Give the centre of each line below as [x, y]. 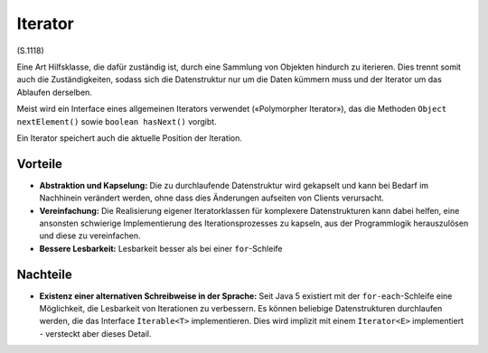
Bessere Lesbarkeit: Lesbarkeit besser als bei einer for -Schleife [161, 248]
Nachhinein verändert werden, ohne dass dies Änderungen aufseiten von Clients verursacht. [211, 198]
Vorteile [40, 164]
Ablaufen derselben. [54, 92]
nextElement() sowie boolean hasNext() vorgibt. [117, 121]
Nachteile [44, 274]
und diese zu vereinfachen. [90, 236]
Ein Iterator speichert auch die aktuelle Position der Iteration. [130, 138]
